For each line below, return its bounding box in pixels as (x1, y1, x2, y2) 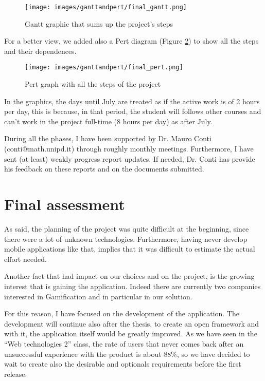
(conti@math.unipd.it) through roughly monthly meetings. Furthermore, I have (4, 143, 254, 154)
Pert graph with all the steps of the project (25, 79, 161, 89)
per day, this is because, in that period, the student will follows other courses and (4, 106, 261, 117)
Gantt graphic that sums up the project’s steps (25, 18, 173, 29)
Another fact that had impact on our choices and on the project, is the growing (4, 271, 255, 281)
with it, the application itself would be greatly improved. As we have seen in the (4, 328, 257, 339)
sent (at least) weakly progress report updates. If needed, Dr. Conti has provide (4, 153, 255, 164)
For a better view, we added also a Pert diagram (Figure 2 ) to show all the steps (4, 35, 259, 46)
